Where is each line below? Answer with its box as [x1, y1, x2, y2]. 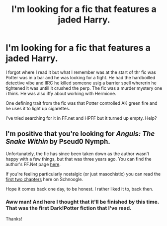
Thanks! [5, 216, 22, 222]
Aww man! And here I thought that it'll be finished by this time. [5, 198, 160, 205]
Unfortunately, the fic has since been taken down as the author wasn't [5, 151, 150, 157]
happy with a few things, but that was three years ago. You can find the [5, 156, 152, 162]
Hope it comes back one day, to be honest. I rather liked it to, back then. [5, 186, 154, 192]
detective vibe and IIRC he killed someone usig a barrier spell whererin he [5, 80, 157, 86]
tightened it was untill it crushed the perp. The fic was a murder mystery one [5, 85, 163, 91]
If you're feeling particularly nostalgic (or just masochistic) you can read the [5, 171, 161, 177]
